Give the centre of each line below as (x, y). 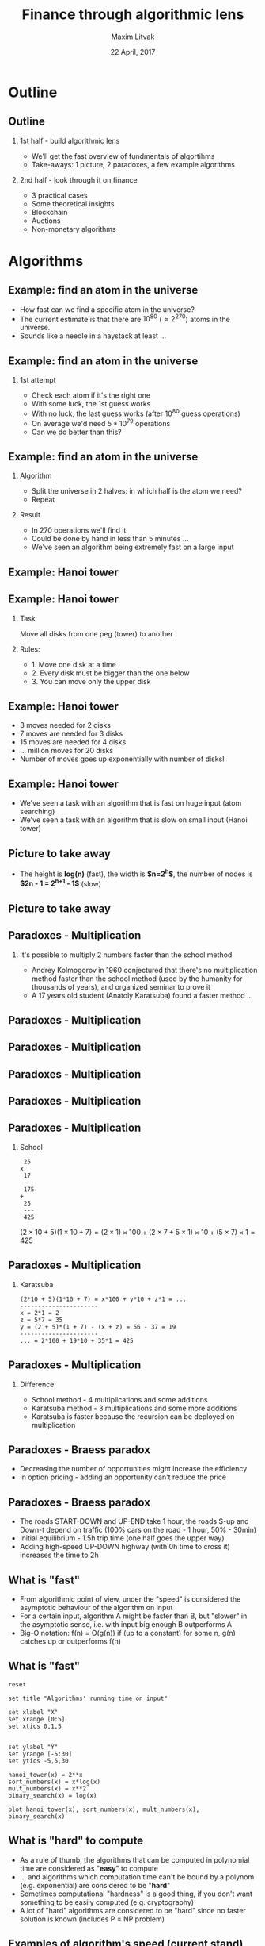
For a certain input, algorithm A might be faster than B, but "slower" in (133, 1616)
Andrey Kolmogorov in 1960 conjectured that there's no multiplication (144, 970)
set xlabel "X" (33, 1712)
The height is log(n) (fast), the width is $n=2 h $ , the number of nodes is (136, 873)
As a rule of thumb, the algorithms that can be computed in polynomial (134, 1859)
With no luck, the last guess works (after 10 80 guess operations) (136, 413)
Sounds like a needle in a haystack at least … (93, 336)
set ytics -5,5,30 (38, 1761)
